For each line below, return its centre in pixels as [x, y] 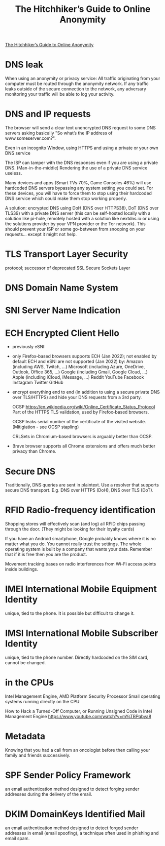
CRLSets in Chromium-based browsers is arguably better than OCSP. [82, 437]
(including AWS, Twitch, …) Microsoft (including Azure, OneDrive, [79, 367]
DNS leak [24, 65]
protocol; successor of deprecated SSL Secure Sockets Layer [68, 268]
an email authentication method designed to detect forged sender [72, 828]
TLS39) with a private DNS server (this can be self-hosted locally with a [78, 213]
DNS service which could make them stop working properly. [66, 199]
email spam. [17, 838]
